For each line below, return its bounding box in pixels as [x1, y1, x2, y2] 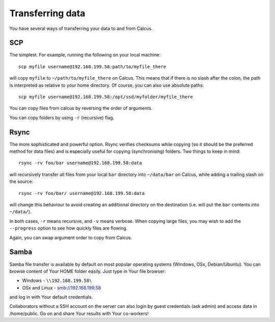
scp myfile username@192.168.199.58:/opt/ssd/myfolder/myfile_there [18, 94, 193, 100]
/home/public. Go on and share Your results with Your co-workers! [9, 310, 149, 316]
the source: [9, 178, 34, 185]
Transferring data [9, 8, 86, 19]
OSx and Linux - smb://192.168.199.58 [22, 284, 101, 291]
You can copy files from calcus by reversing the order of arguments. [9, 105, 153, 111]
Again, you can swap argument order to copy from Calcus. [9, 234, 132, 241]
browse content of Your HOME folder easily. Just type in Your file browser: [9, 268, 166, 274]
